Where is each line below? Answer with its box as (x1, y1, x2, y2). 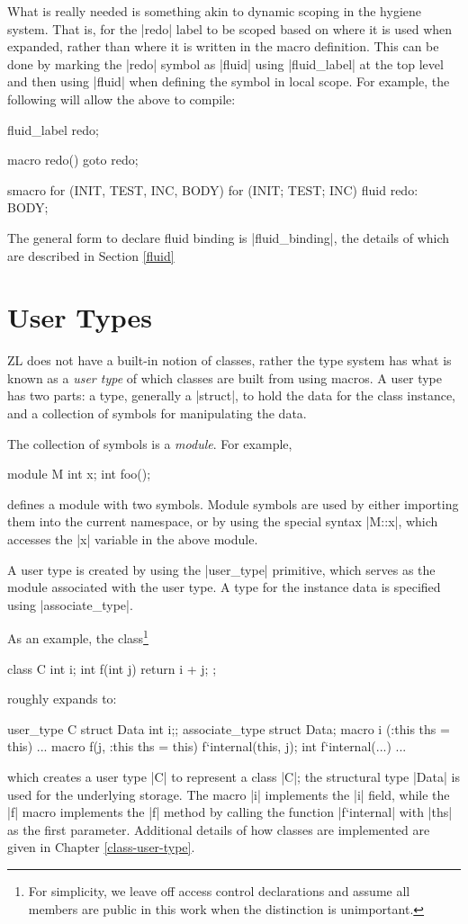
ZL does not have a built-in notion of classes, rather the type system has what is (7, 351, 452, 370)
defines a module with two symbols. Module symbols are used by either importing (7, 494, 459, 513)
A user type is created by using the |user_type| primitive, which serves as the (7, 560, 436, 579)
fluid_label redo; (7, 120, 99, 139)
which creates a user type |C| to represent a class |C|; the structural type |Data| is (7, 767, 460, 785)
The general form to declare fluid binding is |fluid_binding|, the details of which (7, 228, 450, 247)
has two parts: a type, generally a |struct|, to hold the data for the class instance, (7, 386, 455, 405)
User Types (7, 299, 153, 336)
